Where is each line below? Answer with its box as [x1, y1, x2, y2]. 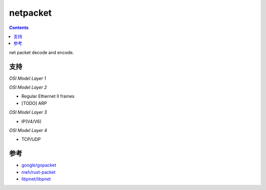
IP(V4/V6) [21, 118, 42, 124]
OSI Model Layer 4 [9, 127, 47, 133]
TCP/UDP [21, 136, 41, 142]
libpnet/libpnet [21, 176, 51, 182]
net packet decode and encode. [9, 49, 74, 55]
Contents [9, 25, 29, 31]
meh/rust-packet [21, 169, 56, 175]
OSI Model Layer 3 [9, 109, 47, 115]
